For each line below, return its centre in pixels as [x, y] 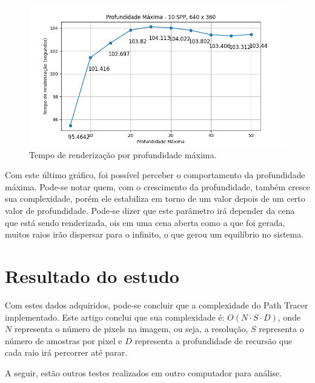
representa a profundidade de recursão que [214, 340]
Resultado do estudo [92, 276]
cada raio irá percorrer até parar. [66, 352]
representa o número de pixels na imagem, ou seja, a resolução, [131, 329]
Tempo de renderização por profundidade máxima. [123, 154]
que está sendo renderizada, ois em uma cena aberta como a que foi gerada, [145, 222]
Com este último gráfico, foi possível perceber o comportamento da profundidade [155, 175]
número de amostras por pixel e [64, 340]
